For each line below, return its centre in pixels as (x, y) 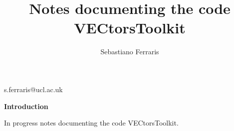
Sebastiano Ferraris (130, 52)
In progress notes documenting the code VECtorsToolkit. (91, 123)
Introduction (26, 106)
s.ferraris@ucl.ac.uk (33, 89)
